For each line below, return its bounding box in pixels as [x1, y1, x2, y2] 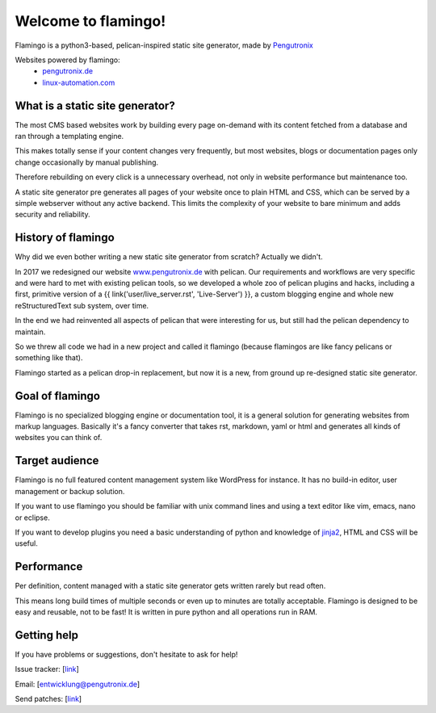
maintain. [15, 327, 46, 337]
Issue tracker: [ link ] [15, 665, 80, 674]
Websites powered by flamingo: [15, 55, 120, 65]
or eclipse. [15, 513, 50, 522]
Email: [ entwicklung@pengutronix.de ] [15, 679, 140, 689]
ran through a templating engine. [15, 132, 124, 141]
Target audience [15, 454, 99, 468]
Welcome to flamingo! [15, 12, 166, 30]
